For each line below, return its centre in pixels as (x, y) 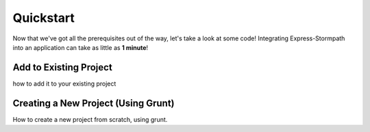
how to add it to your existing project (64, 83)
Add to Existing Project (62, 67)
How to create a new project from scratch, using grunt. (90, 119)
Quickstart (44, 18)
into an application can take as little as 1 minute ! (81, 47)
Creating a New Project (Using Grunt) (94, 103)
